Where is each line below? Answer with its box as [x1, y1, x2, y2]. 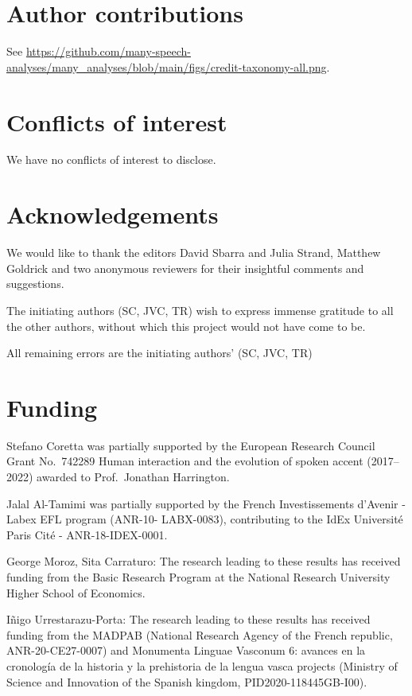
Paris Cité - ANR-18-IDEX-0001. [6, 526, 168, 542]
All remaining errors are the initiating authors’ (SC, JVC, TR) [6, 344, 313, 361]
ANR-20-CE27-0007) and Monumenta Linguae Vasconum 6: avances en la [6, 642, 366, 659]
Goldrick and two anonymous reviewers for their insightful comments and [6, 259, 364, 276]
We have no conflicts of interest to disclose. [6, 151, 216, 168]
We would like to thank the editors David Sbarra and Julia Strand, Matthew [6, 244, 381, 261]
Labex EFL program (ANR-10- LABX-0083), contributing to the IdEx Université [6, 511, 403, 527]
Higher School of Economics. [6, 584, 146, 601]
